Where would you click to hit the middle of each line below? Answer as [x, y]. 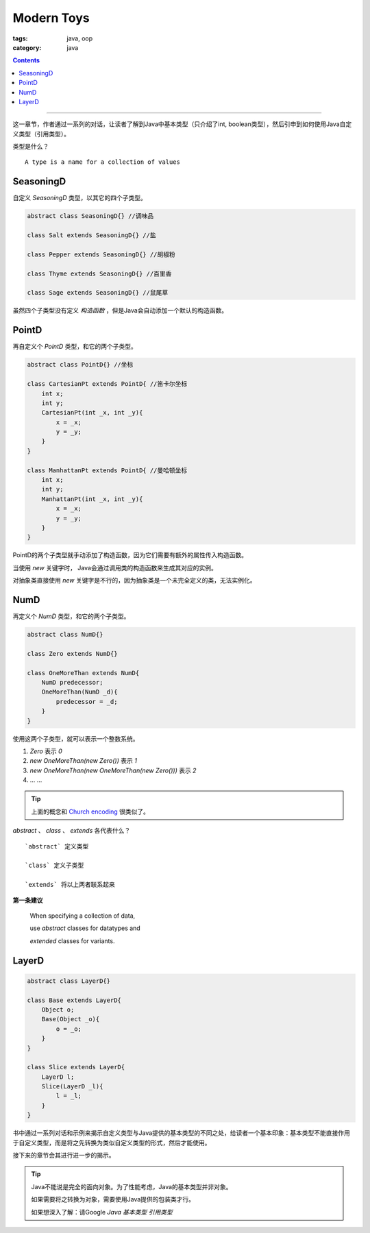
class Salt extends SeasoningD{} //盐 [92, 235]
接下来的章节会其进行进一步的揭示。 [64, 1156]
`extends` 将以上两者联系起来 [70, 885]
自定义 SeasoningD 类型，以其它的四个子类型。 [79, 198]
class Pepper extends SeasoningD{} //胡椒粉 [101, 254]
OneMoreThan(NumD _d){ [79, 692]
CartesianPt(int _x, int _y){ [92, 413]
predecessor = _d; [87, 701]
